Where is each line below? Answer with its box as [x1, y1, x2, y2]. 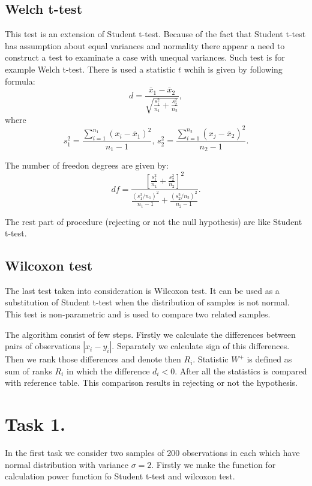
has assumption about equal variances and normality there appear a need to [5, 39, 285, 52]
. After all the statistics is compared [175, 364, 307, 377]
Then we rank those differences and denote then [5, 353, 181, 365]
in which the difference [66, 364, 150, 377]
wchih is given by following [184, 62, 283, 75]
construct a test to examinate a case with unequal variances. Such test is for [5, 51, 285, 64]
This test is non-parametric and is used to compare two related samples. [5, 308, 271, 320]
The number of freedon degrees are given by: [5, 159, 169, 172]
